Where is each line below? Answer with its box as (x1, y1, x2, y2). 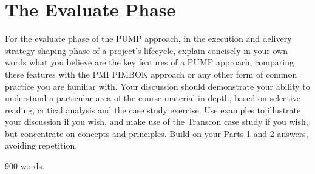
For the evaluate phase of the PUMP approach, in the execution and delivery (5, 32, 292, 45)
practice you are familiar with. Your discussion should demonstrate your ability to (5, 79, 310, 92)
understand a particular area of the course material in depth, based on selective (5, 92, 301, 104)
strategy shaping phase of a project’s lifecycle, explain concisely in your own (5, 44, 288, 56)
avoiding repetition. (5, 139, 78, 152)
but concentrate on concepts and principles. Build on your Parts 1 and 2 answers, (5, 127, 308, 139)
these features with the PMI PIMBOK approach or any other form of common (5, 67, 297, 80)
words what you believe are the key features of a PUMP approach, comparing (5, 56, 294, 69)
